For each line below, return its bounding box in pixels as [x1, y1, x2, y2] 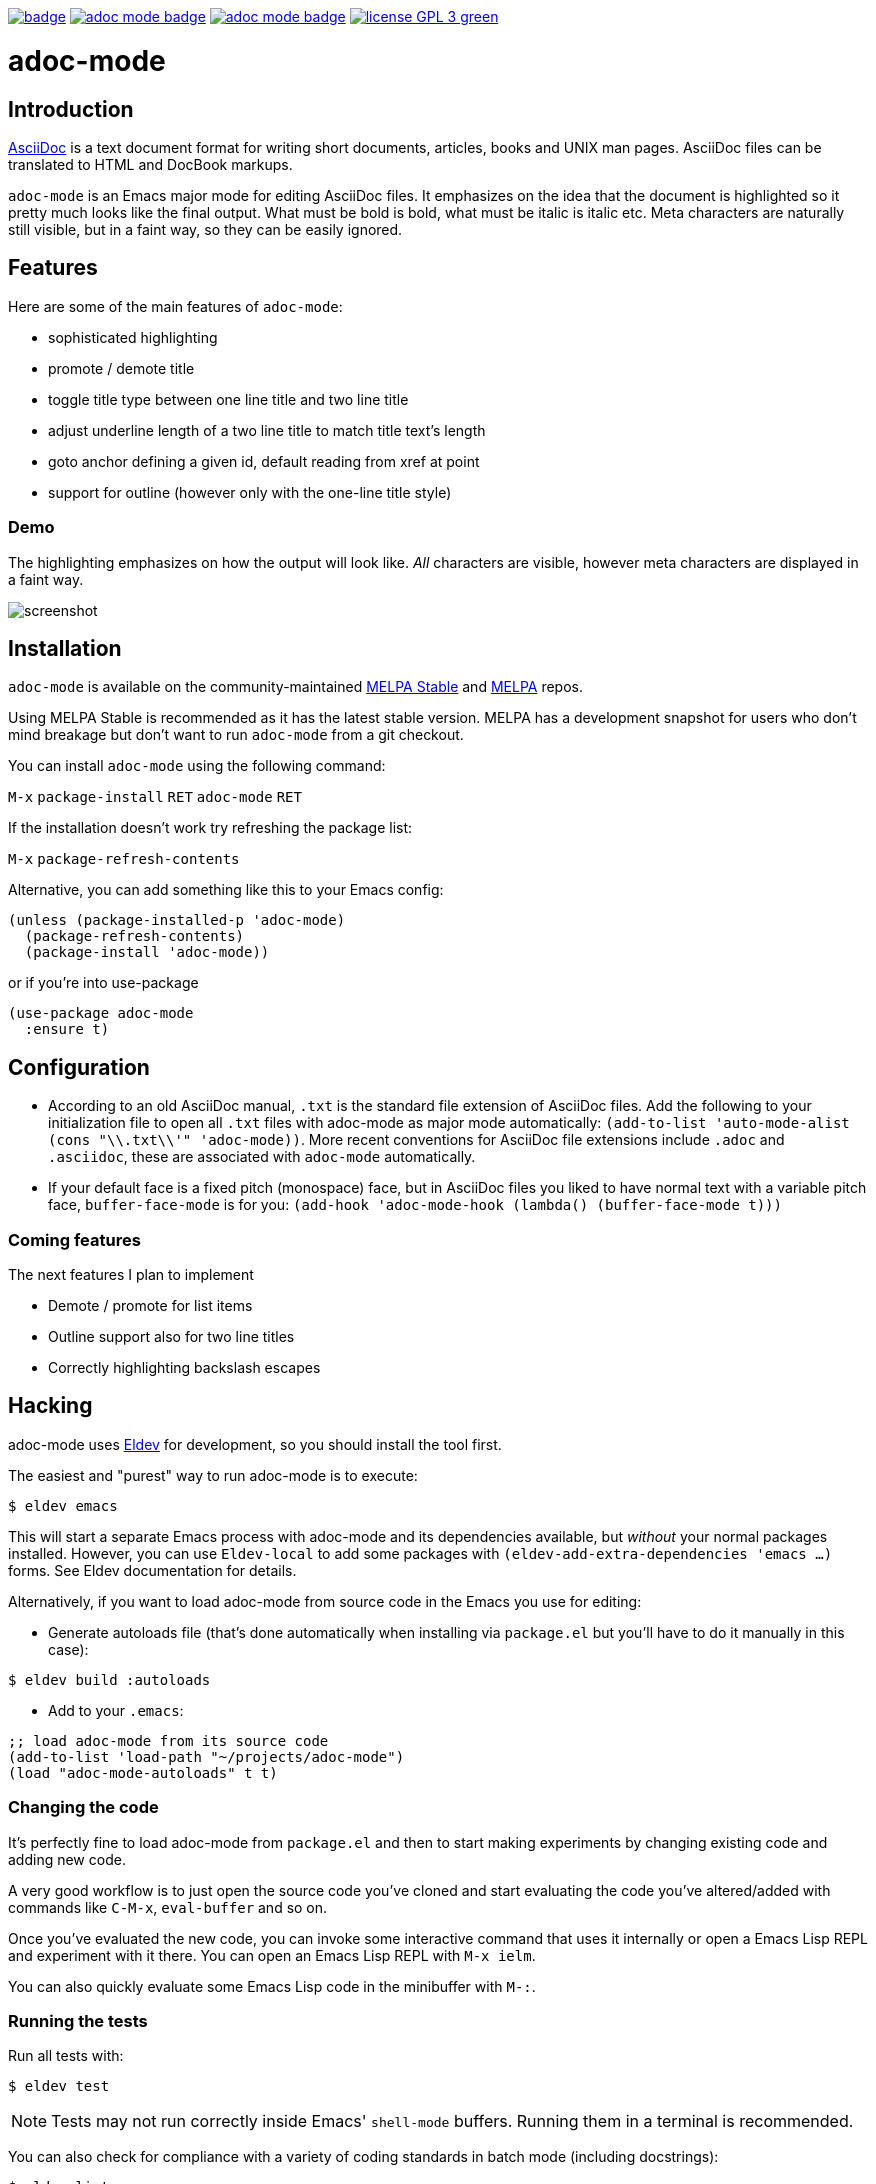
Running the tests [8, 2010, 148, 2031]
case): [48, 1640, 89, 1658]
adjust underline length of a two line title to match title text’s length [48, 421, 486, 439]
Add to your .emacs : [48, 1701, 184, 1719]
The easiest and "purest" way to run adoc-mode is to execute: [8, 1466, 418, 1484]
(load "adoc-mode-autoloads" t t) [8, 1764, 278, 1781]
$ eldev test [8, 2078, 110, 2095]
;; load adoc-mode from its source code [8, 1732, 329, 1749]
